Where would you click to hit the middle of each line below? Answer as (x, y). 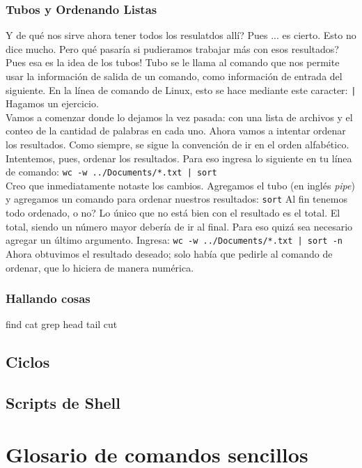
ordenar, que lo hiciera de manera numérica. (100, 267)
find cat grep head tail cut (62, 324)
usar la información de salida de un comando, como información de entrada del (174, 76)
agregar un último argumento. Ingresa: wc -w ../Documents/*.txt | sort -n (174, 240)
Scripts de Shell (63, 403)
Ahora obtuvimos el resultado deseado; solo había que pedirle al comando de (169, 253)
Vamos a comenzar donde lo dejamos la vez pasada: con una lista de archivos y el (179, 117)
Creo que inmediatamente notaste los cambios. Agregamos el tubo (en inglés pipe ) (180, 185)
